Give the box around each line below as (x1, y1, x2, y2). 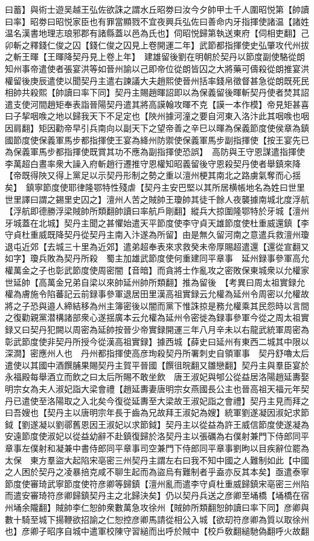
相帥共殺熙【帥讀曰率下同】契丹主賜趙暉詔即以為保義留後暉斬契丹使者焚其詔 (5, 86, 309, 99)
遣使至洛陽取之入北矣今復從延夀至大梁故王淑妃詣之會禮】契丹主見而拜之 (21, 394, 309, 407)
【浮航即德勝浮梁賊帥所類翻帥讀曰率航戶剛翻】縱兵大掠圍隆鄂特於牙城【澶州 (5, 205, 309, 217)
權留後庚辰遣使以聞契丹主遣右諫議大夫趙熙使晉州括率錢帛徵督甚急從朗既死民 (5, 74, 309, 87)
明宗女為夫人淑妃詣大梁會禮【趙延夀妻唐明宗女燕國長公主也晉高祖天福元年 (5, 382, 301, 395)
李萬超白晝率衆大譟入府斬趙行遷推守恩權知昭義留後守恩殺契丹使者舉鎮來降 (5, 157, 301, 169)
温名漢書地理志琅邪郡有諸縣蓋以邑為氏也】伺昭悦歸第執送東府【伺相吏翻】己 (5, 27, 309, 39)
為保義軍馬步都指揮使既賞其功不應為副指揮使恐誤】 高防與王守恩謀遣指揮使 (5, 145, 305, 158)
